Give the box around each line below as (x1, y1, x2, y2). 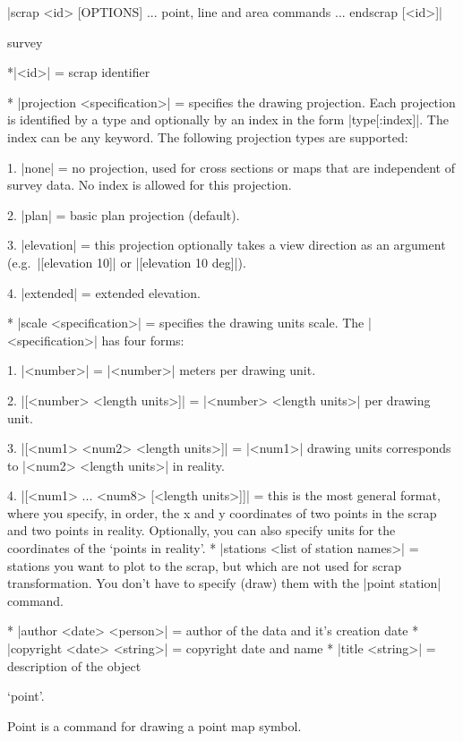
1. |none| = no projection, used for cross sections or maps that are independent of (7, 158, 455, 176)
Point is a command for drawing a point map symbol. (7, 716, 302, 735)
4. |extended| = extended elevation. (7, 283, 201, 302)
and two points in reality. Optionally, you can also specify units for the (7, 521, 396, 540)
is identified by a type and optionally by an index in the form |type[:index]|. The (7, 110, 449, 129)
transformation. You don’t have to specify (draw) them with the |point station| (7, 574, 442, 592)
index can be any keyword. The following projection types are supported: (7, 127, 408, 146)
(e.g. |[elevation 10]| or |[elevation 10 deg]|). (7, 252, 246, 271)
